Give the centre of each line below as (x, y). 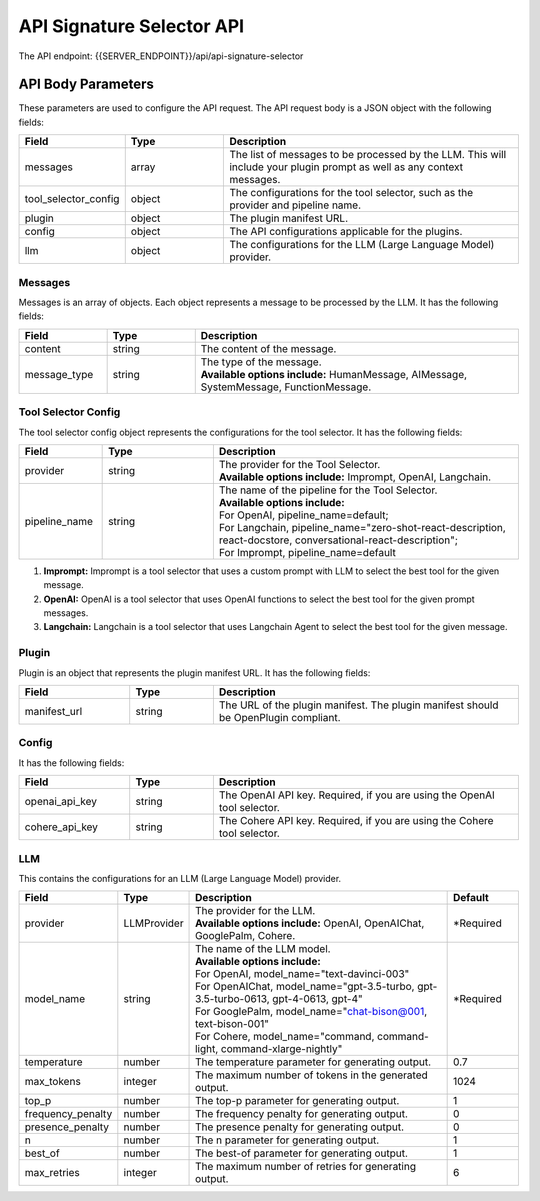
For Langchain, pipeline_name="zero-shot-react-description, (362, 527)
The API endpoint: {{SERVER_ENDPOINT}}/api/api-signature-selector (161, 56)
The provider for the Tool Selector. (299, 464)
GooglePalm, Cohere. (245, 936)
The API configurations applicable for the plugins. (346, 232)
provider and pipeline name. (295, 205)
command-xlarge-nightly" (281, 1049)
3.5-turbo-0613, (232, 999)
